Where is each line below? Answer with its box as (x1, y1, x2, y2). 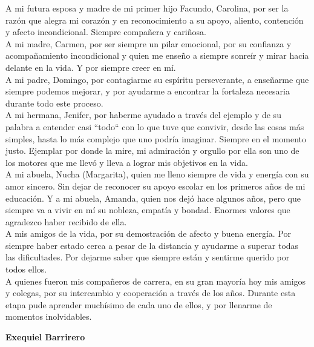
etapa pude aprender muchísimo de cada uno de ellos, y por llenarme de (5, 298, 272, 311)
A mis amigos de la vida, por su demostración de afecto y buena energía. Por (5, 227, 291, 240)
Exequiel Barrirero (5, 331, 85, 343)
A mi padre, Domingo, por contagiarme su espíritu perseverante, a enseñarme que (5, 73, 309, 85)
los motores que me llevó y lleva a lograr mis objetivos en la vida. (5, 156, 248, 168)
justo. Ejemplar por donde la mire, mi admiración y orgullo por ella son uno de (5, 144, 299, 157)
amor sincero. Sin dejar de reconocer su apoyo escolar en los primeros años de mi (5, 179, 306, 192)
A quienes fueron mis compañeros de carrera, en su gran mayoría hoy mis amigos (5, 274, 306, 287)
